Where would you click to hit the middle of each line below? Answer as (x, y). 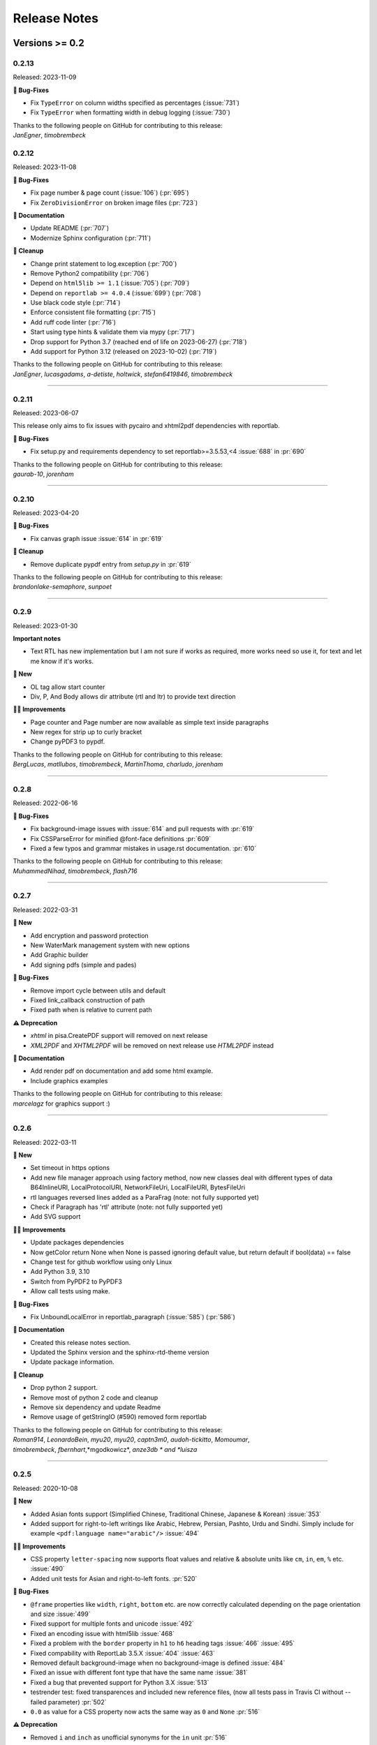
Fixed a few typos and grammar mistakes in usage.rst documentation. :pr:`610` (143, 848)
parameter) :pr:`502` (77, 1702)
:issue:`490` (48, 1569)
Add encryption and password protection (90, 935)
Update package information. (72, 1362)
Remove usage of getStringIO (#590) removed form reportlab (119, 1417)
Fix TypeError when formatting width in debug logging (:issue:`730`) (130, 112)
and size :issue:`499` (60, 1614)
